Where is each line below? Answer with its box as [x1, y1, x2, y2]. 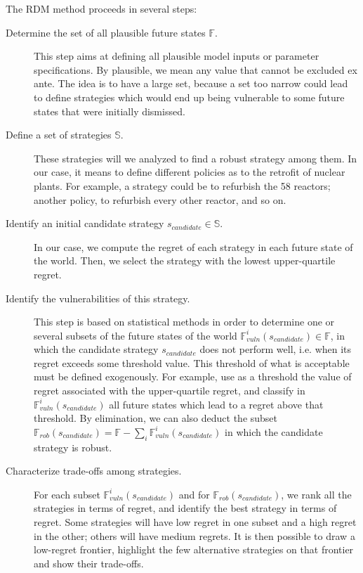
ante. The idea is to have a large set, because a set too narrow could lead [34, 76, 348, 91]
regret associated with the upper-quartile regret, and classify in [34, 383, 305, 398]
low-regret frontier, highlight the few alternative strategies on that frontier [34, 542, 354, 557]
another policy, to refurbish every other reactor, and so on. [34, 192, 286, 207]
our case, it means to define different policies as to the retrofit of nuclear [34, 165, 345, 179]
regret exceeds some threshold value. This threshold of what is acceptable [34, 355, 350, 370]
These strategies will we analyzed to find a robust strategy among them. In [34, 150, 357, 165]
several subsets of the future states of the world [34, 328, 237, 342]
